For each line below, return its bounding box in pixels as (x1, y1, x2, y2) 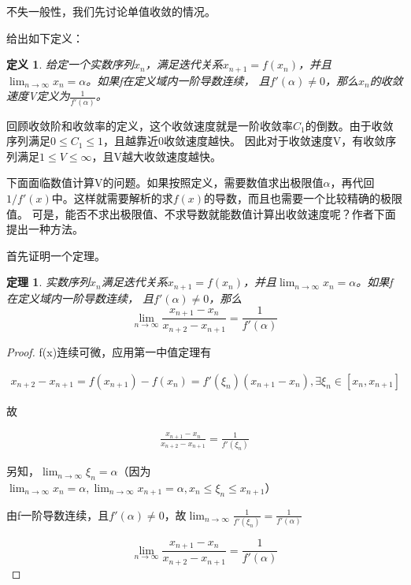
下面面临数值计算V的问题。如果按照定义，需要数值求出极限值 (6, 174, 324, 191)
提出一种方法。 (6, 221, 83, 237)
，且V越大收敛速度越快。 (91, 147, 221, 164)
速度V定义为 (6, 88, 70, 104)
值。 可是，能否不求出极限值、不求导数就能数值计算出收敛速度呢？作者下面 (6, 205, 396, 222)
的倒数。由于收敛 (305, 117, 394, 133)
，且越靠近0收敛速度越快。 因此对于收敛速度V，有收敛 (103, 132, 386, 149)
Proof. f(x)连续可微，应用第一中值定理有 (6, 343, 212, 360)
